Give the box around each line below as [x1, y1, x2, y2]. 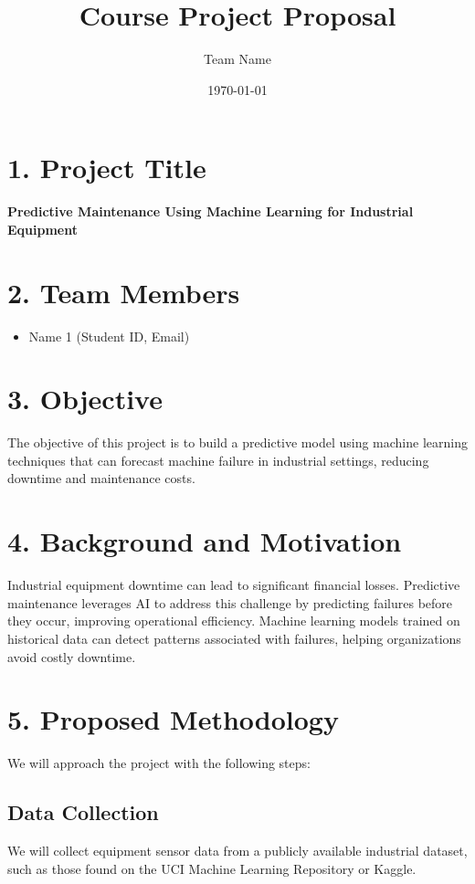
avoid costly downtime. [7, 647, 136, 666]
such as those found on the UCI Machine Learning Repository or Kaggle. [7, 858, 417, 878]
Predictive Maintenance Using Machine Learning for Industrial [7, 202, 414, 221]
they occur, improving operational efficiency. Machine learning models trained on [7, 611, 460, 630]
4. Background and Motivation [7, 522, 402, 560]
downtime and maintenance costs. [7, 468, 195, 488]
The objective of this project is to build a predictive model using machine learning [7, 433, 468, 452]
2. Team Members [7, 273, 240, 310]
